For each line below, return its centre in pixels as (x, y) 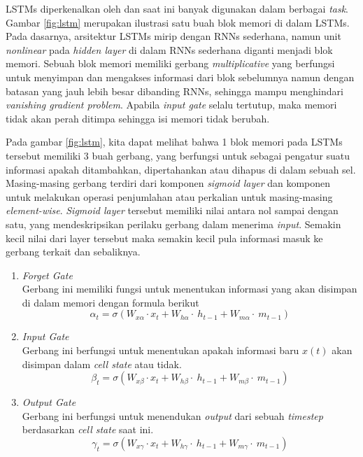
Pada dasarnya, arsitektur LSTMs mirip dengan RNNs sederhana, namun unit (173, 36)
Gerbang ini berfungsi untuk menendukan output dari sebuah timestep (172, 415)
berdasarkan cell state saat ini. (88, 429)
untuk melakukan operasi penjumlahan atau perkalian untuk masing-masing (169, 196)
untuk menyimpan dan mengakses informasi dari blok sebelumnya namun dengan (180, 77)
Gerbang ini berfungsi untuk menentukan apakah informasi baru (161, 350)
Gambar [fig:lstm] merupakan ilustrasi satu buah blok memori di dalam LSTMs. (178, 22)
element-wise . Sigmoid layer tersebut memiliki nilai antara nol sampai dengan (172, 210)
